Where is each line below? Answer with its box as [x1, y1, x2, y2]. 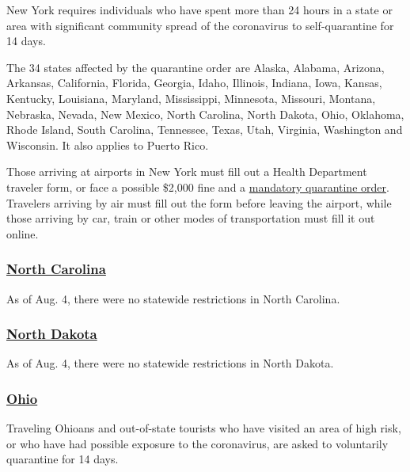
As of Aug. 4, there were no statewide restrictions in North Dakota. [6, 355, 334, 371]
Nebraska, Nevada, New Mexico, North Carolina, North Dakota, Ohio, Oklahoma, [6, 105, 404, 122]
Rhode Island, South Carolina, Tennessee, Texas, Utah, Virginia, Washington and [6, 121, 403, 138]
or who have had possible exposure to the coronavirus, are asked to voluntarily [6, 435, 389, 451]
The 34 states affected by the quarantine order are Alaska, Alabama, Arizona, [6, 59, 385, 75]
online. [6, 225, 39, 242]
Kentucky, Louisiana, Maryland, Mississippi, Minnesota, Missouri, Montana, [6, 89, 376, 106]
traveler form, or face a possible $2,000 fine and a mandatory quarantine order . [6, 178, 389, 195]
